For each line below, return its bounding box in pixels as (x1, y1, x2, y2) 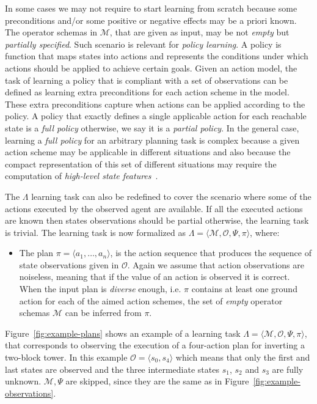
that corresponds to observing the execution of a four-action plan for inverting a (5, 339, 305, 351)
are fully (272, 362, 304, 375)
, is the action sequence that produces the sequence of (110, 246, 312, 259)
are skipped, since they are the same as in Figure (65, 375, 249, 387)
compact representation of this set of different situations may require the (5, 157, 277, 170)
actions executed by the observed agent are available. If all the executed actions (5, 202, 303, 215)
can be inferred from (65, 306, 142, 319)
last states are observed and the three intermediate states (5, 362, 219, 375)
